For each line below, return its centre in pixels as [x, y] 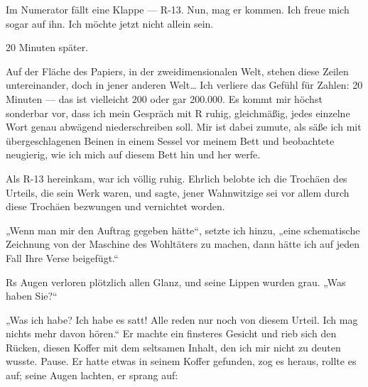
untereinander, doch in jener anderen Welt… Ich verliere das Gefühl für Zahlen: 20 [184, 85]
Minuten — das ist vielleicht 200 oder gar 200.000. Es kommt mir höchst [164, 98]
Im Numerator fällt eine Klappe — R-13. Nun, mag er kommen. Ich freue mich [178, 9]
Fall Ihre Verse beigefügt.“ [62, 257]
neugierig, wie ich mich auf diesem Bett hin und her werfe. [133, 154]
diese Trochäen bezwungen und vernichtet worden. [115, 206]
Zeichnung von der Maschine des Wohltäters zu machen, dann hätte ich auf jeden [183, 244]
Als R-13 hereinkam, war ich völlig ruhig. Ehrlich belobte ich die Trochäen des [177, 178]
